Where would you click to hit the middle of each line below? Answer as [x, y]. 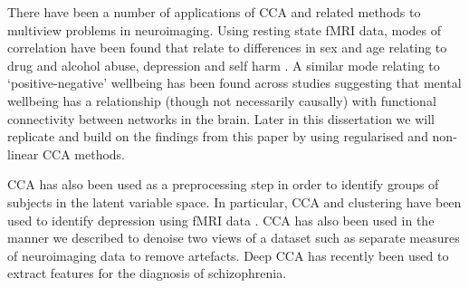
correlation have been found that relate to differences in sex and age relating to [227, 48]
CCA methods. [84, 154]
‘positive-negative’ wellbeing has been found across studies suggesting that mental [234, 83]
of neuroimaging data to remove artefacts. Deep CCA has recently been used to [228, 255]
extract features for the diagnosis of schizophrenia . [147, 273]
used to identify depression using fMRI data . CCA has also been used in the [221, 220]
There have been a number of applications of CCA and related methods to [214, 12]
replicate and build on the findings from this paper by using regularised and [218, 136]
